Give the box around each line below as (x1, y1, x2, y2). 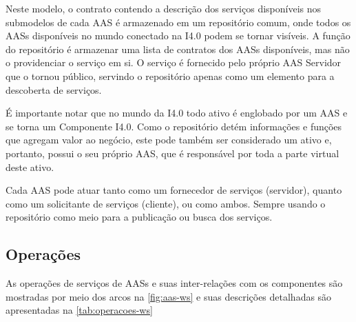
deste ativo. (6, 159, 54, 174)
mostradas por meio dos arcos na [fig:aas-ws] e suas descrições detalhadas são (6, 289, 332, 303)
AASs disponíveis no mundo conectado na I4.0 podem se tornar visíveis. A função (6, 28, 350, 43)
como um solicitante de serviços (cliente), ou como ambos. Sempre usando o (6, 196, 326, 210)
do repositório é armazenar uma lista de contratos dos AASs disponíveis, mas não (6, 41, 350, 56)
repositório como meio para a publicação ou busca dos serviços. (6, 210, 273, 224)
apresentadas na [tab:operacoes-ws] (6, 303, 153, 317)
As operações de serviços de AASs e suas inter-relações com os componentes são (6, 276, 343, 290)
